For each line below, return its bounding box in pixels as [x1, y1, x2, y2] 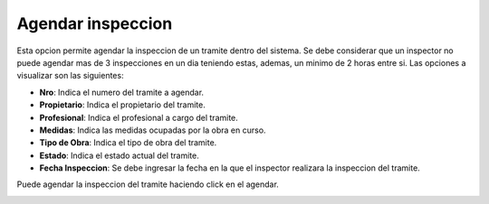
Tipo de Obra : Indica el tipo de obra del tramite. [39, 137, 217, 148]
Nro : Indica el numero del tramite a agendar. [39, 87, 204, 97]
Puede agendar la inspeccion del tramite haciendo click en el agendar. [16, 179, 280, 190]
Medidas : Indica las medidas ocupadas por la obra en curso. [39, 125, 266, 135]
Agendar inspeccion [16, 14, 173, 33]
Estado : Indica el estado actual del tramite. [39, 150, 199, 161]
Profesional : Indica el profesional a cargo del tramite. [39, 112, 239, 123]
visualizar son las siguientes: [16, 70, 124, 81]
